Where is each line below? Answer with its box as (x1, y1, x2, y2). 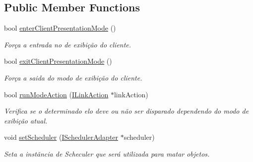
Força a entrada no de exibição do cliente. (4, 39, 131, 49)
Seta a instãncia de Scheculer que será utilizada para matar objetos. (4, 148, 210, 159)
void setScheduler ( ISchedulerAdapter (4, 132, 119, 142)
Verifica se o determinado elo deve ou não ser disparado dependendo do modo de (4, 106, 249, 116)
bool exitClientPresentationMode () (4, 56, 112, 66)
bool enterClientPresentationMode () (4, 23, 116, 33)
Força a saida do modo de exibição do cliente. (4, 72, 142, 82)
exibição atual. (4, 115, 48, 125)
